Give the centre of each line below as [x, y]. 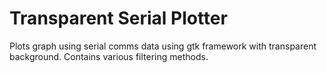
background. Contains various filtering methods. [109, 56]
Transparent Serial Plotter [118, 18]
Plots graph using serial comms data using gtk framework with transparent [163, 46]
